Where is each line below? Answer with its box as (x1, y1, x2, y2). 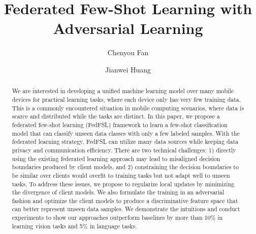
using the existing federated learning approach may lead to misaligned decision (12, 154, 220, 163)
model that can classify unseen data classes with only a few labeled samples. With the (12, 129, 240, 137)
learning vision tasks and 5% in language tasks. (12, 221, 137, 230)
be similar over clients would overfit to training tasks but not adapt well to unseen (12, 171, 230, 179)
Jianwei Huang (105, 64, 151, 74)
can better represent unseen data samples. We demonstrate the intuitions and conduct (12, 205, 240, 213)
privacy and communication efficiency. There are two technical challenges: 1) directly (12, 145, 236, 154)
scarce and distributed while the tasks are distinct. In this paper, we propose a (12, 112, 220, 121)
